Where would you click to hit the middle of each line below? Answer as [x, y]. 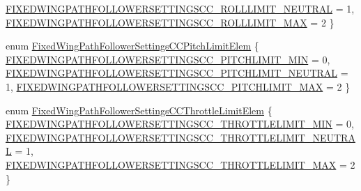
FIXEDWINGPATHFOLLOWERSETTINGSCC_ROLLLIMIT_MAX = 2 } [170, 22]
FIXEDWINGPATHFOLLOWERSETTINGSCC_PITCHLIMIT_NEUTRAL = [177, 73]
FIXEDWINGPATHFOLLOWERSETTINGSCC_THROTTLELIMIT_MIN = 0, [180, 124]
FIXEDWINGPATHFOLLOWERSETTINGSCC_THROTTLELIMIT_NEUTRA [180, 137]
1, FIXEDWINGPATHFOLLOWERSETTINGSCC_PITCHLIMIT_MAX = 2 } [178, 86]
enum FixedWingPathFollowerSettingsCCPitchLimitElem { [132, 46]
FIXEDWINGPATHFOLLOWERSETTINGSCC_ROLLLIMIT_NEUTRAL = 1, [180, 8]
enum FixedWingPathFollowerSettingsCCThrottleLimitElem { [139, 110]
